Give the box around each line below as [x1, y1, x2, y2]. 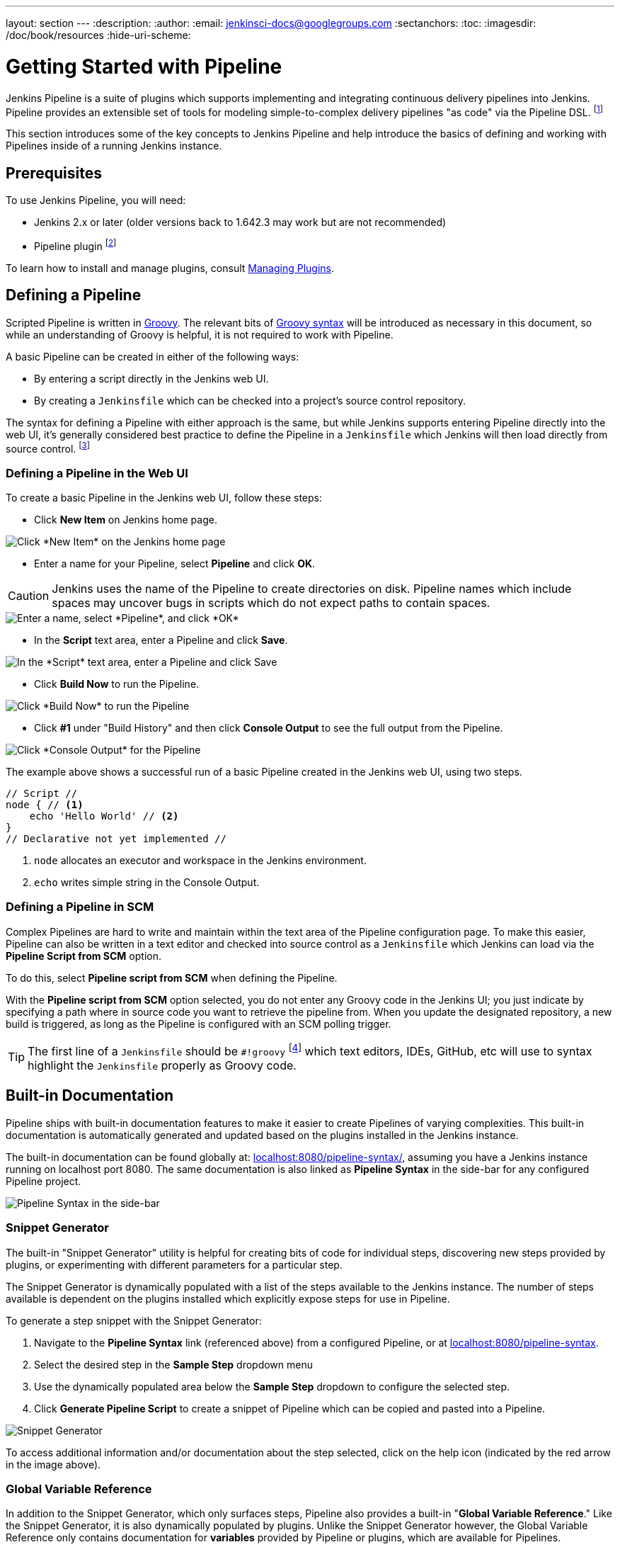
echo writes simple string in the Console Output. [34, 875, 260, 888]
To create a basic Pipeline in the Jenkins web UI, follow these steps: [6, 491, 322, 504]
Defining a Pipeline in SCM [6, 900, 154, 914]
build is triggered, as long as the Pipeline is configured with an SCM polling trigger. [6, 1017, 391, 1030]
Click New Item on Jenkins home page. [34, 513, 217, 526]
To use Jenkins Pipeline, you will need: [6, 194, 186, 206]
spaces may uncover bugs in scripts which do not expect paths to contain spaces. [52, 595, 490, 610]
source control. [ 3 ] [6, 440, 90, 455]
